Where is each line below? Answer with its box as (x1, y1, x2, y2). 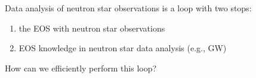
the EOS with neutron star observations (18, 21, 165, 34)
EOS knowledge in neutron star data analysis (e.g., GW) (18, 42, 227, 54)
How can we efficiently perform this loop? (5, 61, 157, 74)
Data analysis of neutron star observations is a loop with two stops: (5, 2, 252, 14)
